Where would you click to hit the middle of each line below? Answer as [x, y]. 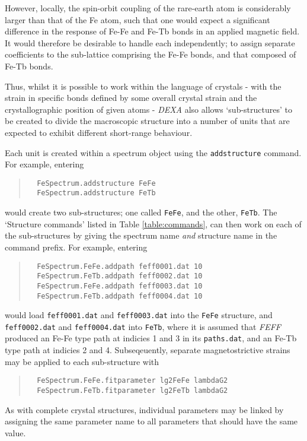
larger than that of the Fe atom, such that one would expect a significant [137, 19]
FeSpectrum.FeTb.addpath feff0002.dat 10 [120, 276]
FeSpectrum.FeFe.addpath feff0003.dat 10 [120, 286]
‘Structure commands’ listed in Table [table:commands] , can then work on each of [153, 223]
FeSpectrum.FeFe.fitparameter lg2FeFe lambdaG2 [132, 381]
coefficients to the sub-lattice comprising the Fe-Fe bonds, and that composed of [151, 54]
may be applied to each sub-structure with [82, 361]
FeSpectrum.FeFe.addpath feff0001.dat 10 [120, 266]
